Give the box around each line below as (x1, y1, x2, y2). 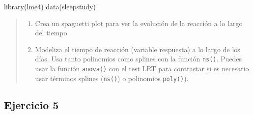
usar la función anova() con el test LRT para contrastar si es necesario (35, 63, 249, 74)
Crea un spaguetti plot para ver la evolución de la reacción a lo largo (35, 18, 243, 28)
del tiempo (35, 28, 67, 38)
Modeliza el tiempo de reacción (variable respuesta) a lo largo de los (35, 44, 240, 54)
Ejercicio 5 (4, 97, 59, 112)
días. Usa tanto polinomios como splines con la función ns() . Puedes (35, 54, 242, 64)
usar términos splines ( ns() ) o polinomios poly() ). (35, 73, 189, 83)
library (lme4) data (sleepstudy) (4, 1, 96, 11)
